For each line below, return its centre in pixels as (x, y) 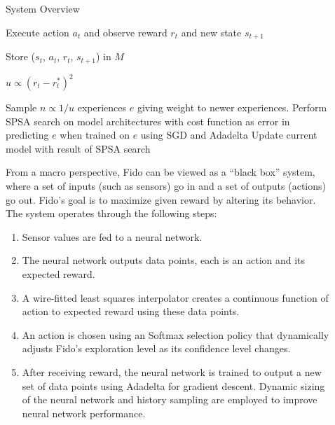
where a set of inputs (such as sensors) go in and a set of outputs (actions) (166, 185)
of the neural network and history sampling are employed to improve (170, 399)
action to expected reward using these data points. (131, 311)
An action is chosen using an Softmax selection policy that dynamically (176, 334)
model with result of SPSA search (78, 148)
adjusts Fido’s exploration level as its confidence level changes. (156, 348)
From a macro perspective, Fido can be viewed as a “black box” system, (160, 172)
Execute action (37, 32)
